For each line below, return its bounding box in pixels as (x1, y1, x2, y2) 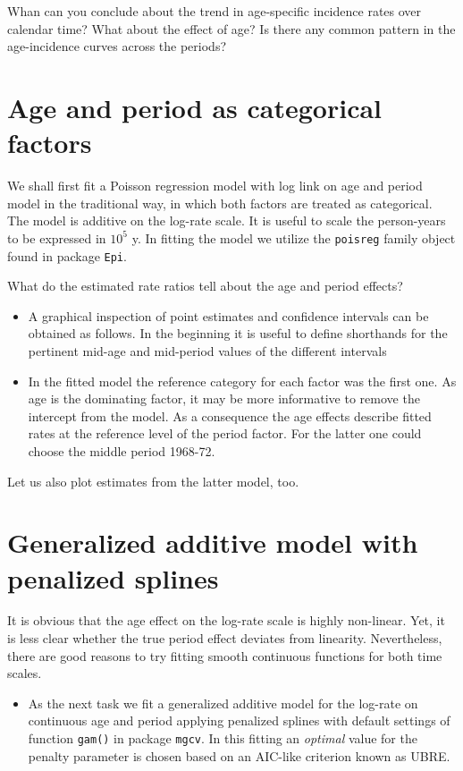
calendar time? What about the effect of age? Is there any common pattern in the (7, 19, 456, 38)
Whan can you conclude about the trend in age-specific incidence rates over (7, 2, 422, 20)
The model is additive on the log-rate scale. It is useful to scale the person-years (7, 211, 446, 230)
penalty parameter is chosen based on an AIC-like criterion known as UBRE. (28, 746, 450, 765)
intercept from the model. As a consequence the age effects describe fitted (28, 406, 432, 425)
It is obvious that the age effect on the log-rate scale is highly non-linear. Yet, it (7, 611, 445, 630)
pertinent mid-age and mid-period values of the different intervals (28, 341, 387, 360)
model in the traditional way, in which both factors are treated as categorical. (7, 193, 433, 212)
